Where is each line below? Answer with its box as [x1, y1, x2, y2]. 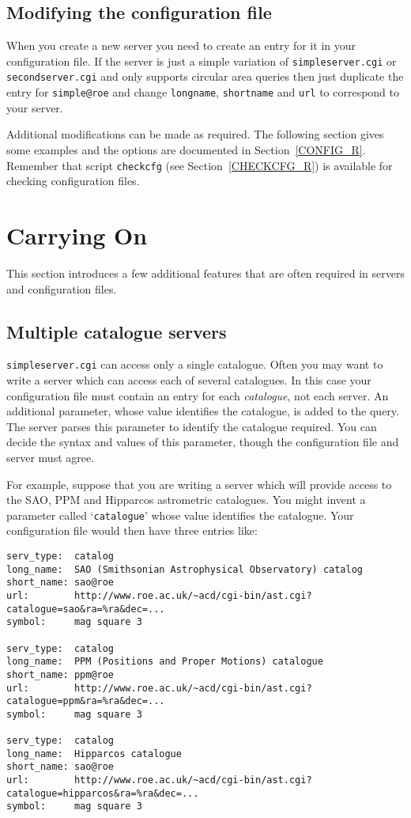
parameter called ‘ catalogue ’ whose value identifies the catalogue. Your [6, 506, 354, 523]
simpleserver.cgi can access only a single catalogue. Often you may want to [6, 356, 383, 373]
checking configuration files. [6, 172, 140, 189]
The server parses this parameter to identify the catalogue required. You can [6, 418, 377, 434]
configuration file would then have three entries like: [6, 522, 258, 539]
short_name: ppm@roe [6, 668, 115, 680]
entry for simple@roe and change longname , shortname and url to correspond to [6, 84, 400, 100]
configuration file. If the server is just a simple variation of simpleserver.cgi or [6, 52, 397, 69]
